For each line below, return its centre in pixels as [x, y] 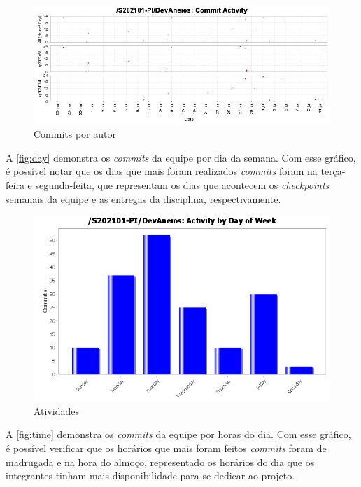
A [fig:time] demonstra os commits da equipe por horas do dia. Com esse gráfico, [178, 434]
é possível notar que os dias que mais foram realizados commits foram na [162, 171]
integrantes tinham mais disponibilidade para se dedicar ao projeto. [150, 475]
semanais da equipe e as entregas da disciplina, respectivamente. [143, 198]
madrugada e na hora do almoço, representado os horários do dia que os [160, 461]
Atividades [57, 410]
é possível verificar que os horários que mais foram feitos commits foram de [166, 447]
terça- [333, 171]
